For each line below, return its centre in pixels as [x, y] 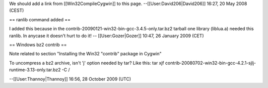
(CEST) [17, 10]
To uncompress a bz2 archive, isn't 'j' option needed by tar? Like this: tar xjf [87, 63]
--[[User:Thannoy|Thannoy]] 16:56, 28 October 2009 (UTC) [70, 79]
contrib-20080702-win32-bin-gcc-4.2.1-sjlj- [210, 63]
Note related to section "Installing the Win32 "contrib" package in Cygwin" [85, 54]
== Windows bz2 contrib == [38, 44]
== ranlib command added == [40, 19]
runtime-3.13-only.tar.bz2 [35, 70]
